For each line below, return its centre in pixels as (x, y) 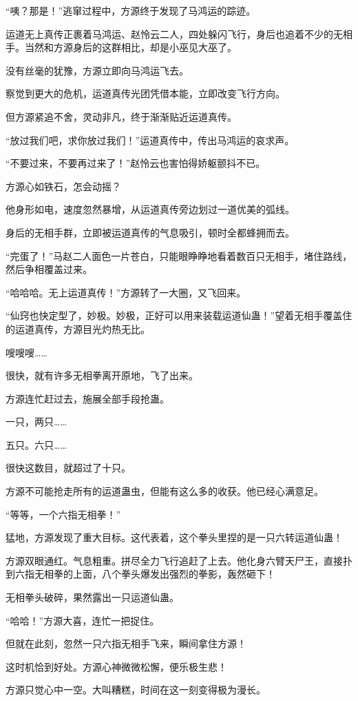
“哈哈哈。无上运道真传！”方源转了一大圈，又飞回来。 (126, 292)
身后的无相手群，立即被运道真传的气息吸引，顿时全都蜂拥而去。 (150, 232)
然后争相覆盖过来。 (49, 269)
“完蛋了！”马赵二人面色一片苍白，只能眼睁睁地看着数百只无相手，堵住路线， (179, 255)
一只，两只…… (36, 421)
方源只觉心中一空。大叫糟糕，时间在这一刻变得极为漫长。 (136, 690)
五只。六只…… (36, 444)
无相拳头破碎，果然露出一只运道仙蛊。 (92, 597)
